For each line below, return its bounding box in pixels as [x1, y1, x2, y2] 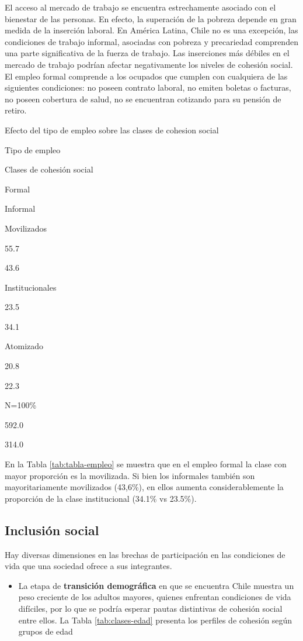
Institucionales [5, 281, 57, 293]
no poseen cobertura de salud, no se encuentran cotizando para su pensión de [5, 92, 281, 105]
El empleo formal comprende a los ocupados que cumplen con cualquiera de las [5, 70, 288, 82]
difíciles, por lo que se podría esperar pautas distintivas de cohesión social [18, 602, 283, 614]
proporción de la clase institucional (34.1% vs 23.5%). [5, 492, 197, 504]
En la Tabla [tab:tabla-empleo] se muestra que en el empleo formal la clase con [5, 458, 287, 470]
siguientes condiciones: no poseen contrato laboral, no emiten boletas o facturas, [5, 81, 291, 94]
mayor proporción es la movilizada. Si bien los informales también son [5, 469, 255, 481]
